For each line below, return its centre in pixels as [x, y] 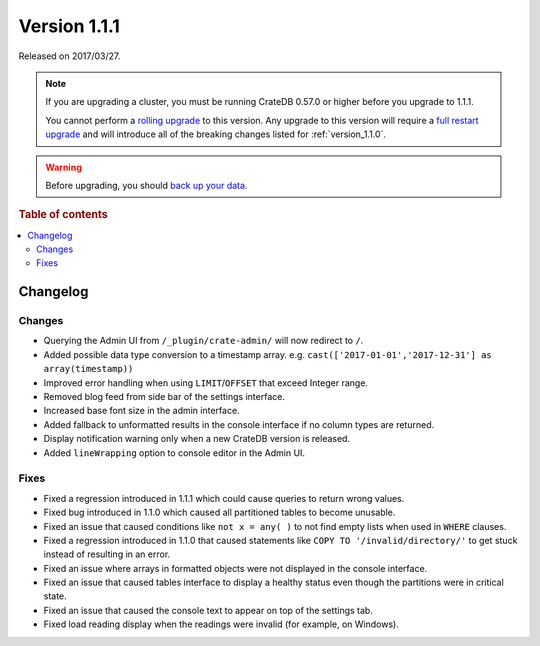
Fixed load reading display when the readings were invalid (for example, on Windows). [221, 624]
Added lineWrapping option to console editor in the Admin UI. [174, 452]
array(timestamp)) [88, 369]
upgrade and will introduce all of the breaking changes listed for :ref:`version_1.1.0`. [216, 134]
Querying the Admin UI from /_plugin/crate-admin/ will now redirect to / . [203, 341]
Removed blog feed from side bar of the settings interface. [164, 397]
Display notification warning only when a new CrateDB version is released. [196, 439]
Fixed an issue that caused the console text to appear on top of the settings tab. [208, 610]
